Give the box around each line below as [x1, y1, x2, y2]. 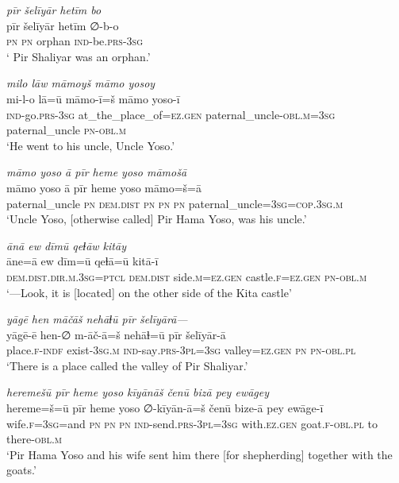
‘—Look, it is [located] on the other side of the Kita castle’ [6, 284, 292, 300]
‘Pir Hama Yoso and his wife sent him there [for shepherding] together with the [6, 446, 393, 462]
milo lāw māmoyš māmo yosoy [6, 75, 155, 91]
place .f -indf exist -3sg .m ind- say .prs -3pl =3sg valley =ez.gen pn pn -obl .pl [6, 342, 356, 358]
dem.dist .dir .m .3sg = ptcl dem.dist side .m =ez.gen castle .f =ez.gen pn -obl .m [6, 268, 367, 284]
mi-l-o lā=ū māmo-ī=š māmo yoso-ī [6, 90, 180, 106]
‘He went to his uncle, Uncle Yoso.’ [6, 137, 175, 153]
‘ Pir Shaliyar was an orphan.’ [6, 48, 151, 64]
